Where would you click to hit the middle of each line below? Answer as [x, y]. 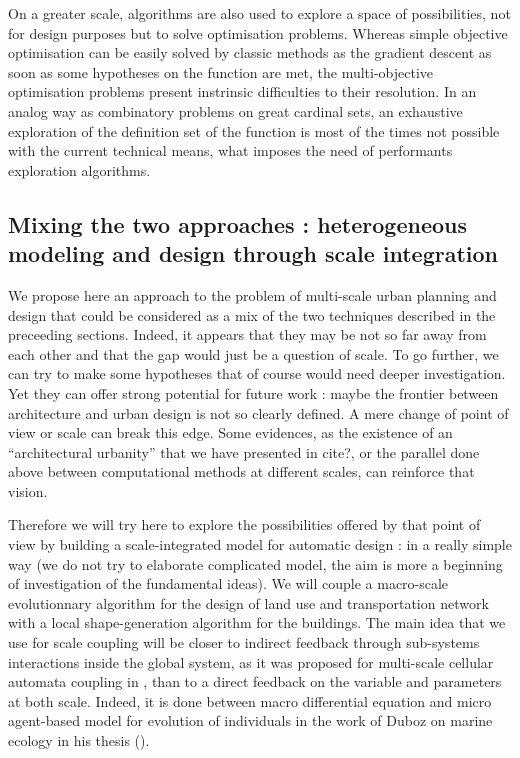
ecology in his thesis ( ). [79, 740]
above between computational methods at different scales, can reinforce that [241, 471]
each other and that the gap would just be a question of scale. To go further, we [253, 353]
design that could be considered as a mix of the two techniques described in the [252, 314]
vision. [28, 490]
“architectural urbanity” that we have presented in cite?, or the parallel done [244, 451]
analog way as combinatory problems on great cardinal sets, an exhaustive [235, 110]
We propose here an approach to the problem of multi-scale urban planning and [252, 294]
